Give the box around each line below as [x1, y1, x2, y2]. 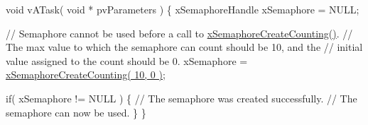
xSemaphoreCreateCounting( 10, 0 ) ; [6, 67, 166, 82]
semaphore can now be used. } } [6, 105, 146, 119]
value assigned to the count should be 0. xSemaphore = [6, 53, 248, 68]
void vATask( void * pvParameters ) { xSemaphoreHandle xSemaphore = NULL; [6, 2, 359, 16]
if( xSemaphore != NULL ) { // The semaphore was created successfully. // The [6, 90, 357, 105]
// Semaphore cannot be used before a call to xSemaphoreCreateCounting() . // [6, 25, 353, 40]
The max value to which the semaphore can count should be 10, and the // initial [6, 40, 363, 54]
